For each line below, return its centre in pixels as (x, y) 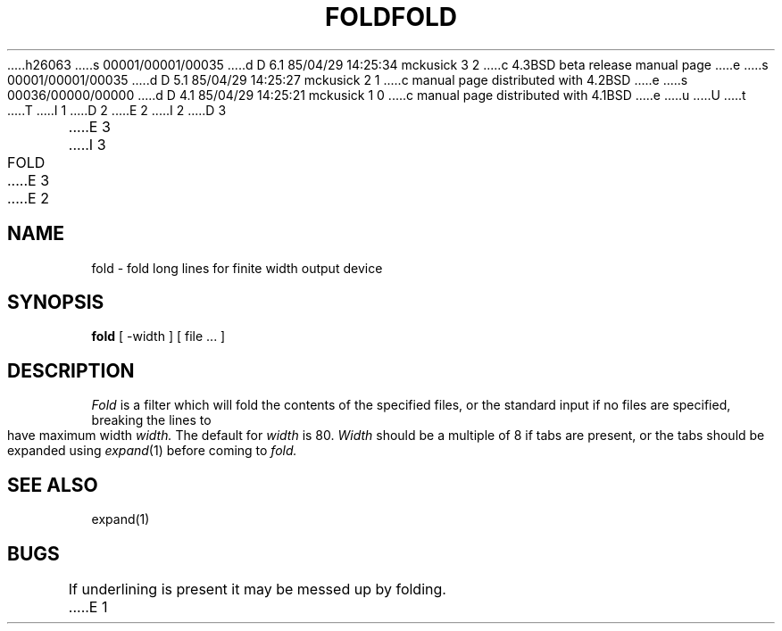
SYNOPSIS (56, 303)
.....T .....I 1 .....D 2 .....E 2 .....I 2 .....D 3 (117, 110)
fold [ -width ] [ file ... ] (158, 336)
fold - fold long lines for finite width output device (237, 268)
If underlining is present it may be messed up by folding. (257, 589)
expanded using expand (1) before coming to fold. (152, 451)
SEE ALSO (53, 485)
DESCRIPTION (71, 370)
